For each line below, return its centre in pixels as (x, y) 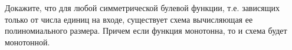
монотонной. (27, 42)
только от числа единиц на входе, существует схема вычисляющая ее (129, 19)
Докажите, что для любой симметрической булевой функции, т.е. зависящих (142, 8)
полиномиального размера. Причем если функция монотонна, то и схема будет (146, 31)
